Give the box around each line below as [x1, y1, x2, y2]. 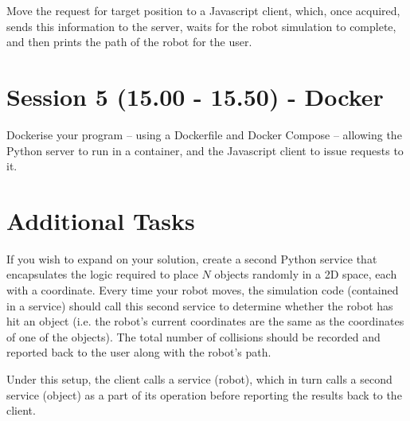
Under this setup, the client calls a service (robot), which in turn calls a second [6, 370, 392, 387]
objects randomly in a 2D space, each [214, 266, 397, 283]
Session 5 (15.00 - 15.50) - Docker [6, 80, 384, 112]
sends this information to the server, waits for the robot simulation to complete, [6, 18, 396, 34]
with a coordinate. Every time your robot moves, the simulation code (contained [6, 282, 399, 298]
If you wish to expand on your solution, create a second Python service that [6, 250, 377, 267]
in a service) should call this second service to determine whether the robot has [6, 297, 393, 314]
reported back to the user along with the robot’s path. [6, 344, 271, 361]
